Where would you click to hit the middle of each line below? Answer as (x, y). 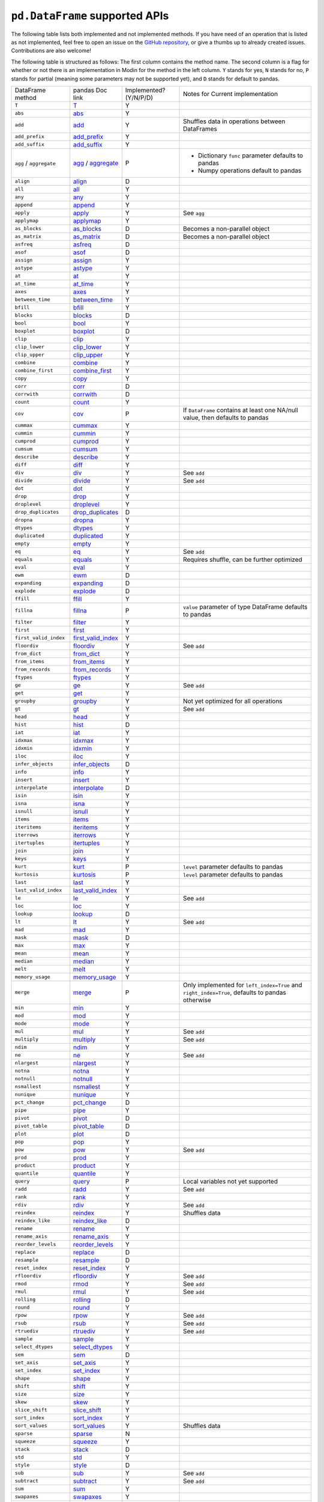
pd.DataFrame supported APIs (90, 16)
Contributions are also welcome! (51, 50)
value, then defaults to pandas (226, 418)
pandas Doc (90, 90)
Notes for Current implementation (231, 94)
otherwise (197, 1000)
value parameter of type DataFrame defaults (245, 607)
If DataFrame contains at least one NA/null (241, 410)
